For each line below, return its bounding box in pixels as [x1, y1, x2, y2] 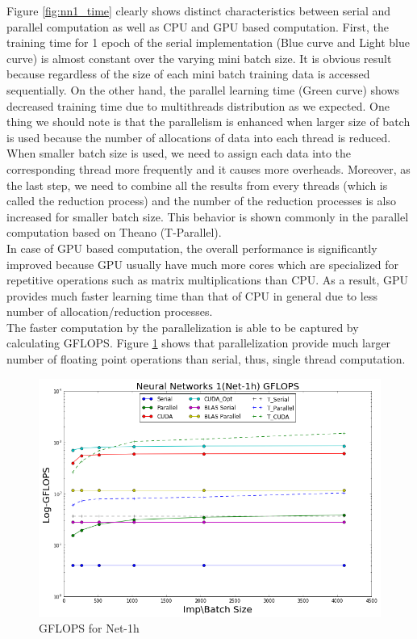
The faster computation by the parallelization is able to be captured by [6, 318, 359, 335]
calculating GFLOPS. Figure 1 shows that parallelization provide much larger [6, 334, 391, 351]
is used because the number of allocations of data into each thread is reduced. [6, 128, 391, 145]
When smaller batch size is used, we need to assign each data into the [6, 145, 352, 162]
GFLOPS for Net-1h [39, 620, 140, 637]
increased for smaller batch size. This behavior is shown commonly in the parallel [6, 208, 409, 225]
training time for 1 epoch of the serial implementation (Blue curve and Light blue [6, 34, 410, 51]
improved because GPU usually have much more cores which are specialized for [6, 255, 399, 272]
